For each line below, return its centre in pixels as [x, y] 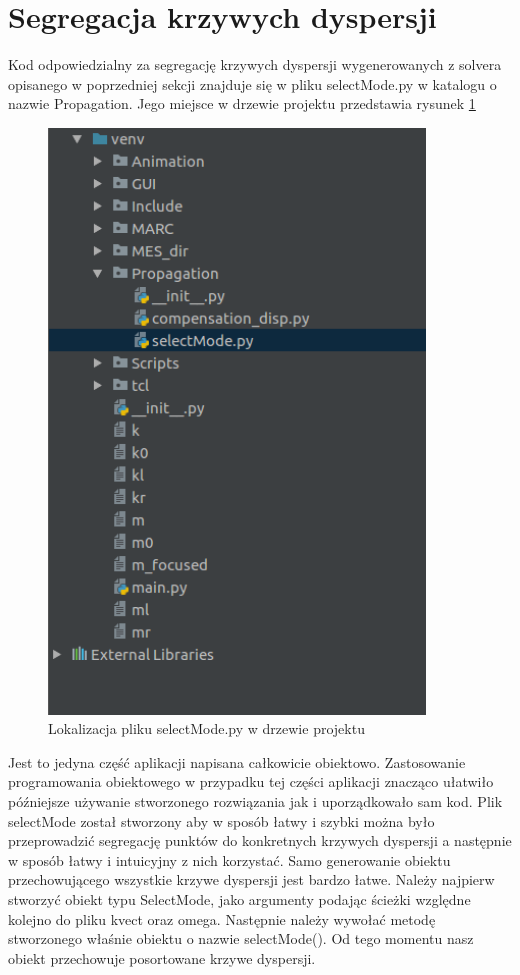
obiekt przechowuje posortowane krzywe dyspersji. [162, 957]
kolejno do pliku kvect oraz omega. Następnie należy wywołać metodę [222, 918]
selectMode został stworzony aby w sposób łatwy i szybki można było [221, 820]
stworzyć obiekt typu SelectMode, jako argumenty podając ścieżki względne [239, 899]
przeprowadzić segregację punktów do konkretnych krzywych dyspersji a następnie [260, 840]
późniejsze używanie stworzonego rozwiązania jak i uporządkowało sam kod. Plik [255, 801]
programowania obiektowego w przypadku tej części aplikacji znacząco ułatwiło [251, 781]
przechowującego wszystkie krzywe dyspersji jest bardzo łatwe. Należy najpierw [251, 879]
